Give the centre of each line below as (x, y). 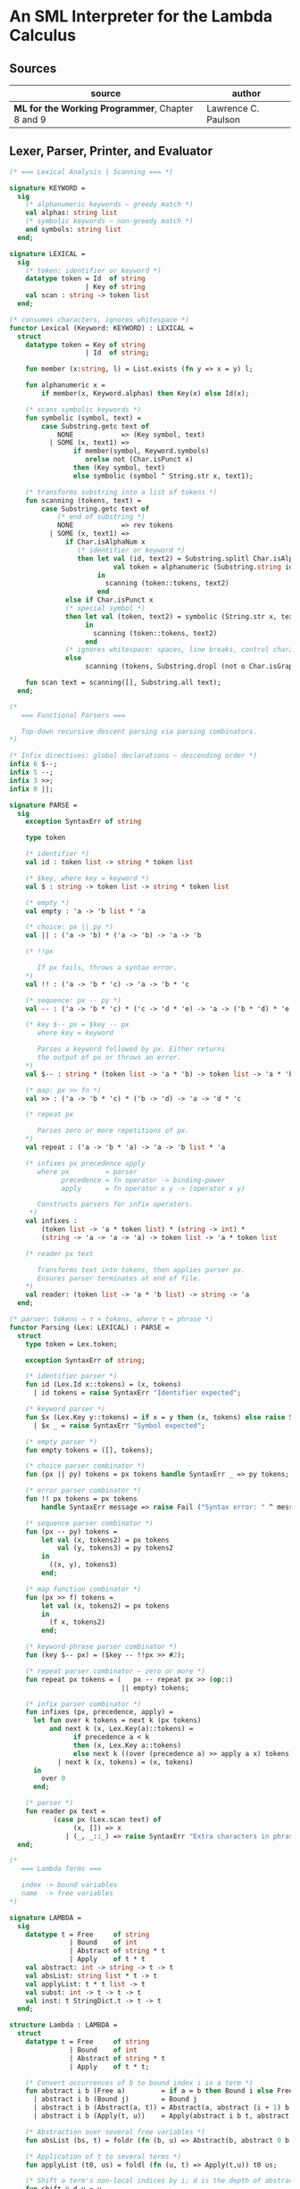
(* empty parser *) (62, 1442)
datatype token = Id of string (85, 279)
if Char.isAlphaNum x (105, 542)
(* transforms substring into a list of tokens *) (121, 492)
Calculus (43, 35)
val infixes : (51, 1221)
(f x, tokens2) (77, 1622)
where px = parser (87, 1171)
